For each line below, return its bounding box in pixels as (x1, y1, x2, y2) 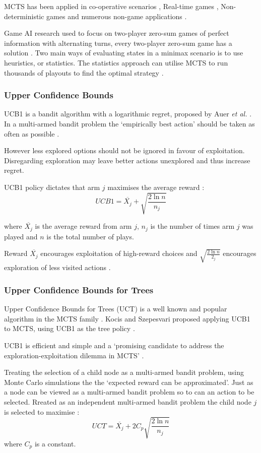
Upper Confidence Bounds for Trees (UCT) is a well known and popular (4, 303, 227, 314)
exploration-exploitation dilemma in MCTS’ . (4, 350, 144, 360)
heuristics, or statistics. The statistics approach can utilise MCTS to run (4, 57, 228, 68)
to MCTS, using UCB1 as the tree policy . (4, 323, 135, 334)
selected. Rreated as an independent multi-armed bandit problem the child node (4, 396, 251, 407)
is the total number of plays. (46, 231, 134, 241)
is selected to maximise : (4, 406, 80, 417)
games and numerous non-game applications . (46, 11, 187, 21)
